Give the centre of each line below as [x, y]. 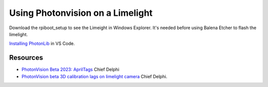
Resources [26, 58]
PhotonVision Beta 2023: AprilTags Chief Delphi [70, 70]
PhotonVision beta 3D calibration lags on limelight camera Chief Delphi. [95, 76]
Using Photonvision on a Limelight [81, 13]
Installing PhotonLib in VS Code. [42, 43]
